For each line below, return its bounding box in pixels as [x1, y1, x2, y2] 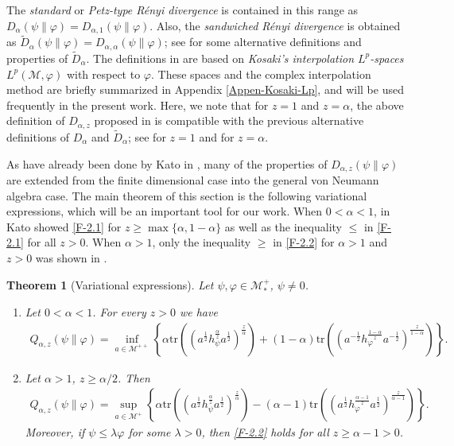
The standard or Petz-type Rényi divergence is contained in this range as [6, 2, 359, 17]
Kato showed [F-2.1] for [6, 218, 122, 235]
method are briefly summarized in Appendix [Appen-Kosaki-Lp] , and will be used [6, 81, 404, 98]
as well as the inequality [224, 218, 342, 235]
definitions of [6, 128, 70, 145]
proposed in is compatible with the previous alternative [94, 112, 364, 129]
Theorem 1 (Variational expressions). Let [6, 276, 214, 293]
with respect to [66, 65, 141, 82]
